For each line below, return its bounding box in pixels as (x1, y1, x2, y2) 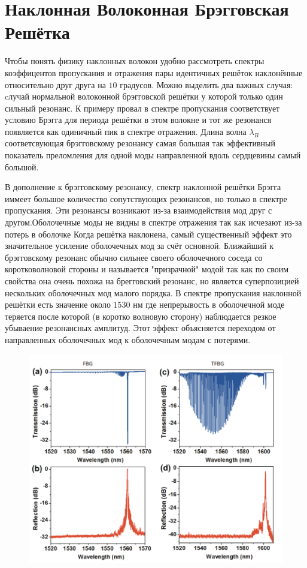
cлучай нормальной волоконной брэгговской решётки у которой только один (5, 90, 283, 103)
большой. (5, 160, 39, 173)
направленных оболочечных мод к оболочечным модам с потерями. (5, 333, 251, 345)
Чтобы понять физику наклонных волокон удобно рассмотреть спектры (5, 55, 265, 67)
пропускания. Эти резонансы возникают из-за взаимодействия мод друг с (5, 204, 272, 217)
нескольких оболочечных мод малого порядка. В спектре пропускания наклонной (5, 286, 302, 299)
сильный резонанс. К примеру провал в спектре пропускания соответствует (5, 101, 280, 114)
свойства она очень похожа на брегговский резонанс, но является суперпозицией (5, 275, 299, 287)
